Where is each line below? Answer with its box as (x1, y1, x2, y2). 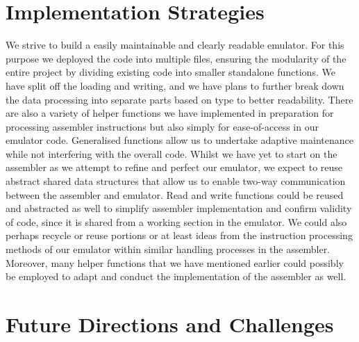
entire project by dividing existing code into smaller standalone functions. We (6, 65, 335, 79)
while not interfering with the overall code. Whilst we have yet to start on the (6, 146, 337, 161)
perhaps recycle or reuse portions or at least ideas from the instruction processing (6, 228, 353, 243)
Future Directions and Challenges (6, 310, 334, 338)
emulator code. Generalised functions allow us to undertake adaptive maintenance (6, 133, 353, 147)
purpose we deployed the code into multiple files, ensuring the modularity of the (6, 51, 347, 65)
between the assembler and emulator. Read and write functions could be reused (6, 187, 344, 202)
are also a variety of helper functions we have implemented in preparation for (6, 106, 334, 120)
